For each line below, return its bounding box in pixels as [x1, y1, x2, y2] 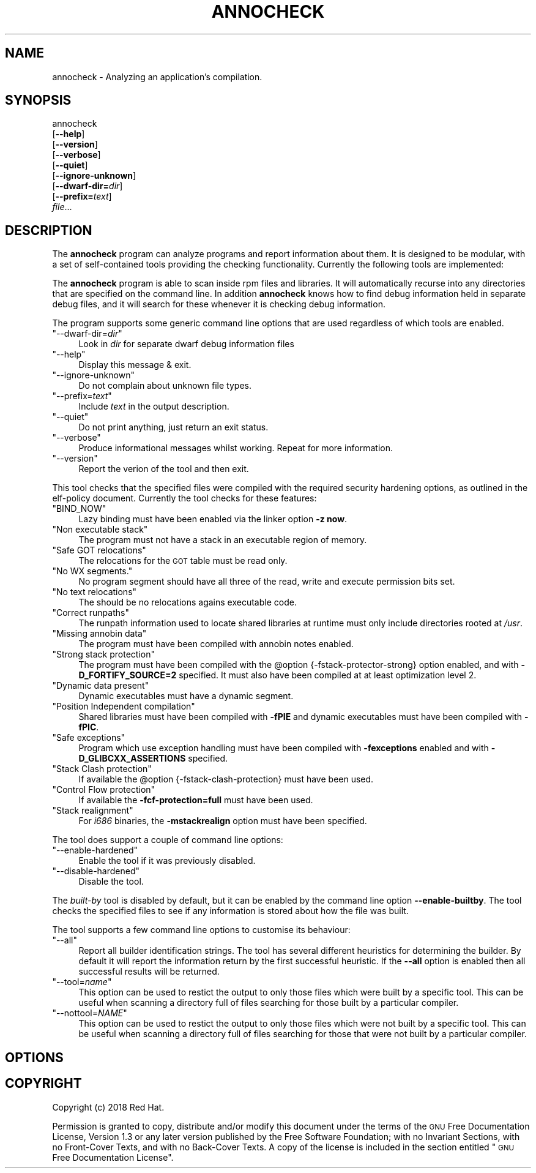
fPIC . [78, 722, 99, 733]
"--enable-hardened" [52, 845, 138, 856]
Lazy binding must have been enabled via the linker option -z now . [78, 514, 348, 525]
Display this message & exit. [78, 359, 192, 370]
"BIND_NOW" [52, 503, 106, 514]
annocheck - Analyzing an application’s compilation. [52, 71, 262, 82]
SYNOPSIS [5, 92, 72, 108]
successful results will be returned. [78, 966, 220, 977]
